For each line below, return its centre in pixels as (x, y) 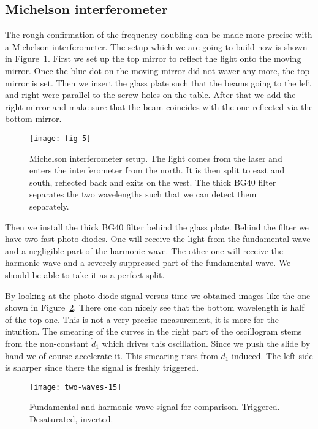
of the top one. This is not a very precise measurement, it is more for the (142, 319)
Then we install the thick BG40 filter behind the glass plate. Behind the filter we (157, 226)
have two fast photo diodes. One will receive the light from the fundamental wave (158, 239)
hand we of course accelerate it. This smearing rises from (112, 355)
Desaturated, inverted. (71, 418)
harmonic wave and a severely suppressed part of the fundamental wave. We (148, 263)
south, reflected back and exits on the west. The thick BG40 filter (153, 182)
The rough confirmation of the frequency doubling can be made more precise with (159, 35)
